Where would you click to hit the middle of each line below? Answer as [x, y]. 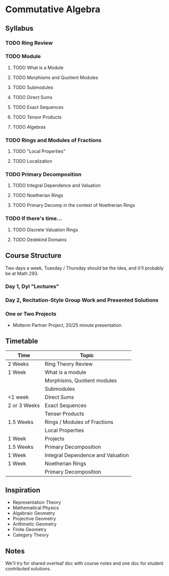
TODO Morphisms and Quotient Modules [55, 77]
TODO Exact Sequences [38, 107]
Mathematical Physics [36, 508]
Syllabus [20, 28]
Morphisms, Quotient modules [81, 380]
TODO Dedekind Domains [40, 239]
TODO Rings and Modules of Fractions [53, 140]
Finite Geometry [30, 530]
